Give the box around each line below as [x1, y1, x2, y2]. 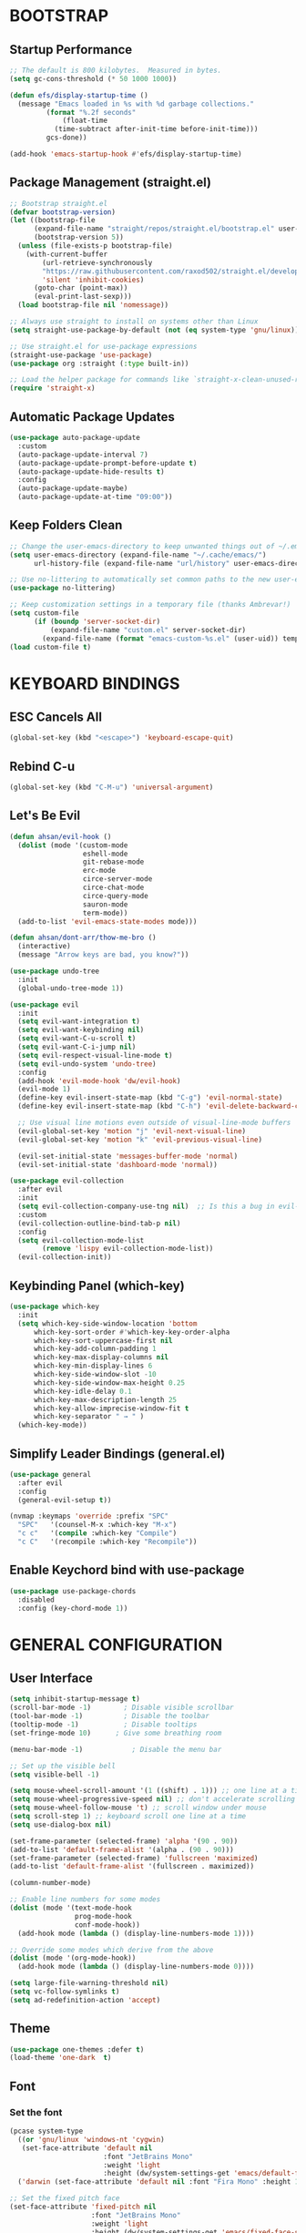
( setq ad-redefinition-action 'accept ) [9, 1995, 161, 2004]
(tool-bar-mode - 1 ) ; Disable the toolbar [9, 1712, 209, 1721]
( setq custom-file [9, 609, 79, 618]
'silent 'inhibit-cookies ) [42, 275, 145, 284]
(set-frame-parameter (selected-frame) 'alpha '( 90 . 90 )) [9, 1837, 239, 1846]
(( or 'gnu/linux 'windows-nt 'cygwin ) [17, 2135, 166, 2144]
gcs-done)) [46, 133, 88, 142]
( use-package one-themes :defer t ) [9, 2044, 145, 2054]
